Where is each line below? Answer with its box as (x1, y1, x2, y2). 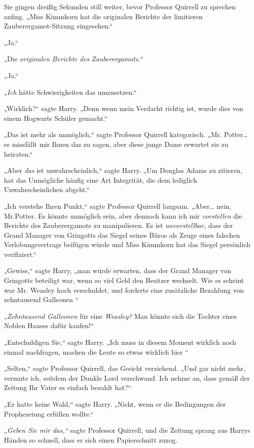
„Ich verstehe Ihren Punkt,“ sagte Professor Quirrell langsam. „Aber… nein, (4, 200, 231, 211)
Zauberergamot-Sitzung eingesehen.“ (4, 21, 113, 31)
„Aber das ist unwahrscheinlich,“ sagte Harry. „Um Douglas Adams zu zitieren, (4, 165, 243, 175)
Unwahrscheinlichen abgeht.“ (4, 184, 90, 195)
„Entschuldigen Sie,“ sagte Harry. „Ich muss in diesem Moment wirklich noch (4, 337, 236, 347)
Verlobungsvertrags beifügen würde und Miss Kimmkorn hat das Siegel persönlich (4, 239, 251, 250)
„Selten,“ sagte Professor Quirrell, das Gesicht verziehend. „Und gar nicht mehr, (4, 363, 246, 373)
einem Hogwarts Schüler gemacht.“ (4, 112, 108, 123)
